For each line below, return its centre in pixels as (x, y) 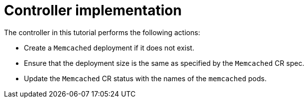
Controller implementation (93, 10)
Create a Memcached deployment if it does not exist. (109, 48)
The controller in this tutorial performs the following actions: (102, 32)
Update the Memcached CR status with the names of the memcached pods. (145, 78)
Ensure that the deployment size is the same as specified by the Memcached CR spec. (164, 63)
